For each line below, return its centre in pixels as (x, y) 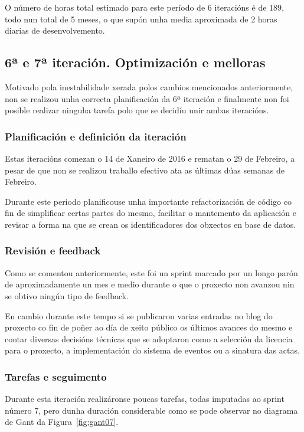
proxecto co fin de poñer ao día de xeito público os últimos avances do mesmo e (149, 327)
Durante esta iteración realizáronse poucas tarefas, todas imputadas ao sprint (145, 399)
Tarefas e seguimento (56, 376)
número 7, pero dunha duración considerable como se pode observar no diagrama (151, 410)
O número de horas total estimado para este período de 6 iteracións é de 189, (144, 7)
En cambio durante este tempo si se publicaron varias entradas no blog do (139, 315)
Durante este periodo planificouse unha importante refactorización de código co (148, 201)
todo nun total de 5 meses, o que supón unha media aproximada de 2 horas (141, 19)
